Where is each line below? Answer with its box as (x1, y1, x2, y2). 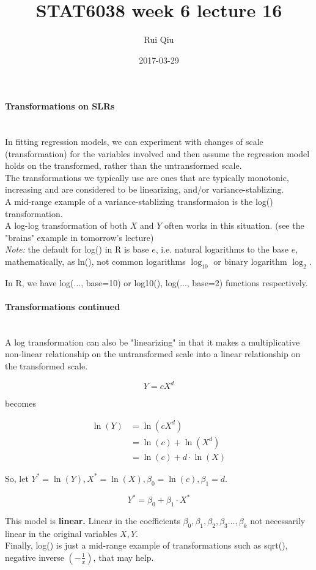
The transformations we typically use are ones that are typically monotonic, (5, 171, 289, 183)
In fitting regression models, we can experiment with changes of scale (5, 135, 263, 148)
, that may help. (93, 550, 154, 563)
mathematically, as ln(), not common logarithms (5, 255, 186, 268)
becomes (5, 397, 37, 410)
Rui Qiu (144, 33, 174, 46)
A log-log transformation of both (5, 219, 128, 232)
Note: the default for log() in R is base (5, 243, 149, 256)
